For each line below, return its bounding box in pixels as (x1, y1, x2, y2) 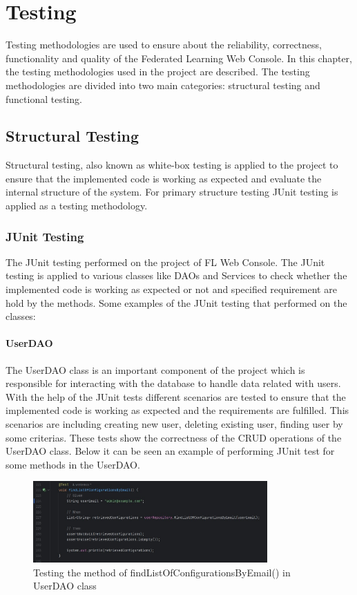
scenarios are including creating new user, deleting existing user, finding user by (6, 417, 343, 431)
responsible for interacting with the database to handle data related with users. (6, 376, 341, 390)
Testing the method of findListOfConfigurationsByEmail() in (33, 565, 291, 579)
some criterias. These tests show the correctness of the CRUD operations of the (6, 430, 342, 444)
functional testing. (6, 91, 82, 106)
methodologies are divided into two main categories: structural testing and (6, 77, 320, 92)
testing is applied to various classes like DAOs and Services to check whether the (6, 268, 347, 283)
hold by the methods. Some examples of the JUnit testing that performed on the (6, 295, 347, 310)
